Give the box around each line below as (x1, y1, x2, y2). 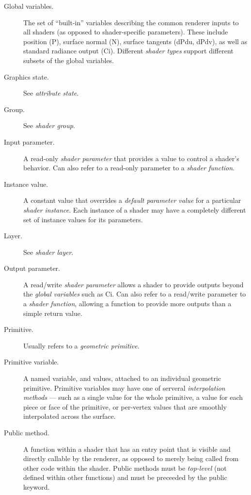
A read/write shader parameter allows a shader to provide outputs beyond (23, 279, 244, 289)
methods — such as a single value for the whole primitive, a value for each (23, 392, 243, 402)
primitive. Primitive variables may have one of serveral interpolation (23, 382, 225, 393)
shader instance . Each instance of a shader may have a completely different (23, 204, 246, 214)
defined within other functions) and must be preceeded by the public (23, 472, 227, 482)
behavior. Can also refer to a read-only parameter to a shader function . (23, 163, 235, 173)
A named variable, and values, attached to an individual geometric (23, 373, 221, 383)
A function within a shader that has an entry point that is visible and (23, 444, 231, 454)
